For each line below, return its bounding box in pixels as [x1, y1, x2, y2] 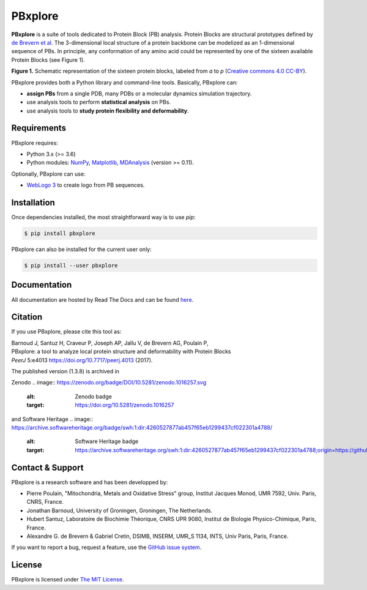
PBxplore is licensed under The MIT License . [11, 576, 124, 583]
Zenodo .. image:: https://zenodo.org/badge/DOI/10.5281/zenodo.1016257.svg [11, 379, 207, 386]
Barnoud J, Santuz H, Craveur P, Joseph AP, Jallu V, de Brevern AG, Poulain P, [11, 339, 209, 346]
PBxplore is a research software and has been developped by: [11, 478, 168, 486]
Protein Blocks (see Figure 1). [11, 56, 85, 64]
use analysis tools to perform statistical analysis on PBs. [26, 99, 171, 106]
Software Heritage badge [75, 438, 139, 445]
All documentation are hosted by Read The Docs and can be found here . [11, 296, 194, 303]
